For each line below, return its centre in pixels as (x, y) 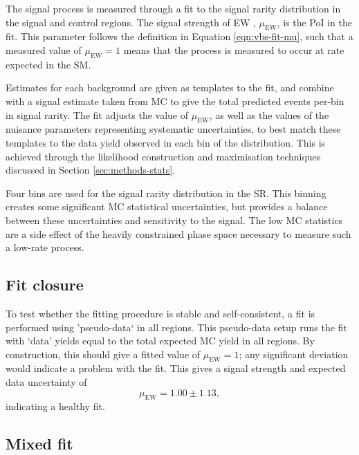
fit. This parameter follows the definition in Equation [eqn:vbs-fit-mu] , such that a (179, 36)
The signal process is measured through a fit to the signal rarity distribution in (173, 8)
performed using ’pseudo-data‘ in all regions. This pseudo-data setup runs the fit (176, 327)
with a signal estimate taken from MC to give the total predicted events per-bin (175, 101)
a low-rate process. (45, 247)
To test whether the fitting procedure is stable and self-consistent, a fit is (160, 313)
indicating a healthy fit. (55, 406)
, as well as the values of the (269, 114)
